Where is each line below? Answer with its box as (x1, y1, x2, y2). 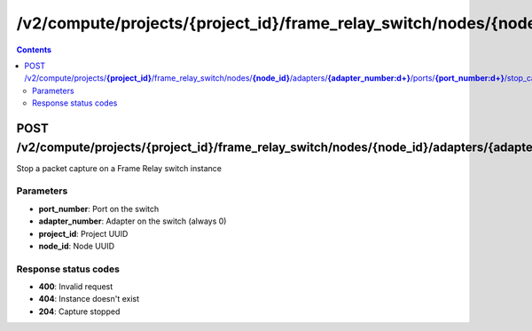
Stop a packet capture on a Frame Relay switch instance (16, 162, 222, 173)
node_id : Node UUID (38, 240, 115, 251)
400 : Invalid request (38, 281, 113, 292)
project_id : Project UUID (38, 228, 129, 239)
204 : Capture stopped (38, 306, 121, 317)
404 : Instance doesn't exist (38, 294, 140, 304)
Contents (16, 44, 52, 55)
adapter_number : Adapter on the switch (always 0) (38, 216, 227, 226)
